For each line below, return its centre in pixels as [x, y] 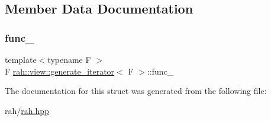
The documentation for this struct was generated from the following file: [136, 91]
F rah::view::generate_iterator [60, 71]
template [21, 59]
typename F [69, 59]
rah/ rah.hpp [27, 110]
